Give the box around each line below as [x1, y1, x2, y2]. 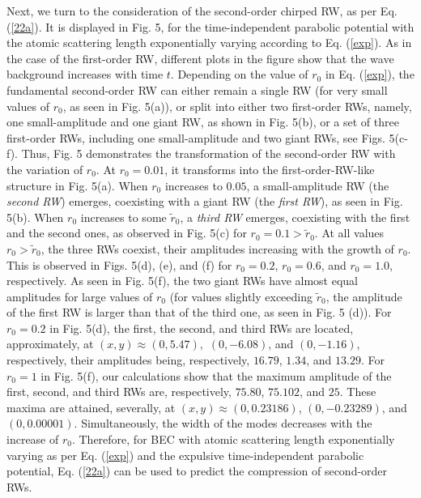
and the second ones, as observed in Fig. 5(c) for [6, 224, 247, 241]
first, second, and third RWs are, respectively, [6, 383, 232, 400]
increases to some [80, 208, 167, 225]
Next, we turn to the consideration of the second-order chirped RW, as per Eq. [6, 2, 398, 19]
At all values [321, 224, 385, 241]
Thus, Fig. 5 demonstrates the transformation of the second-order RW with [21, 145, 396, 162]
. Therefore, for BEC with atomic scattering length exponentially [71, 431, 395, 448]
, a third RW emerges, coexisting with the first [180, 208, 410, 225]
